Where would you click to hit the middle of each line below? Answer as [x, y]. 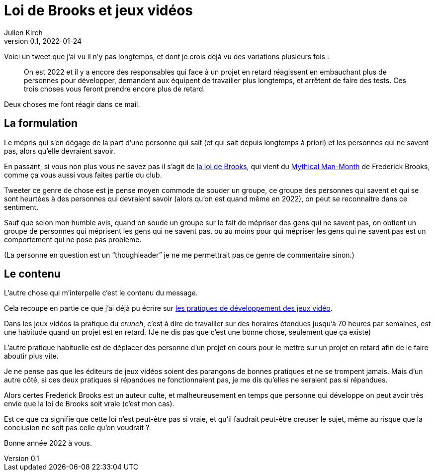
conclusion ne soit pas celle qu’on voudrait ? [77, 428]
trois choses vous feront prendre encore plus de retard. [115, 89]
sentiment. [21, 207]
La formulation [41, 123]
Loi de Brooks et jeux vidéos [99, 10]
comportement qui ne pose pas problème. [73, 239]
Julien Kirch [23, 32]
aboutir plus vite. [31, 356]
